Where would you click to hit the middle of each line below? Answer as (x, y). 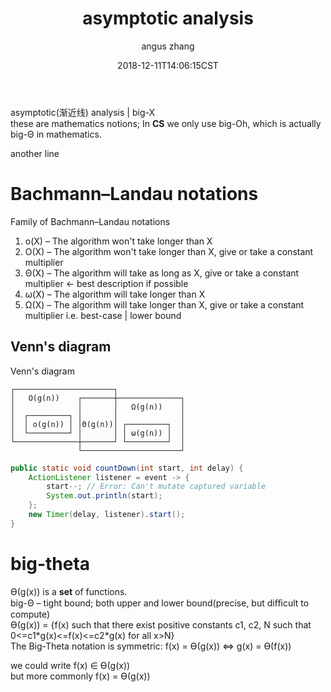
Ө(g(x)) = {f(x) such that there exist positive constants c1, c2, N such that (161, 624)
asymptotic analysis (168, 18)
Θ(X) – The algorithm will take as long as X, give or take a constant (162, 273)
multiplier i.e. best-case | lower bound (103, 315)
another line (35, 153)
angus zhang (168, 46)
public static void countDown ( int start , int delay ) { (127, 468)
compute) (30, 614)
